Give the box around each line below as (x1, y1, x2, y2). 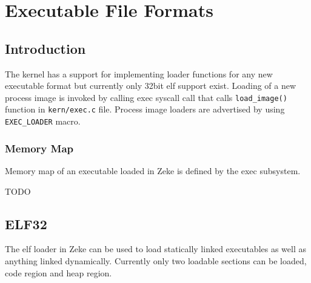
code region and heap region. (5, 266, 112, 279)
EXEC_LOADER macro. (5, 115, 81, 128)
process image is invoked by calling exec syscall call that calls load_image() (5, 91, 287, 103)
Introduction (5, 39, 86, 57)
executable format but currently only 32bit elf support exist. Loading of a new (5, 79, 296, 92)
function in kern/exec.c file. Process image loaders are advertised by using (5, 103, 285, 115)
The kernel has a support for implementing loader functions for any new (5, 67, 273, 80)
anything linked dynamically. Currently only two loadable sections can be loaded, (5, 254, 307, 267)
